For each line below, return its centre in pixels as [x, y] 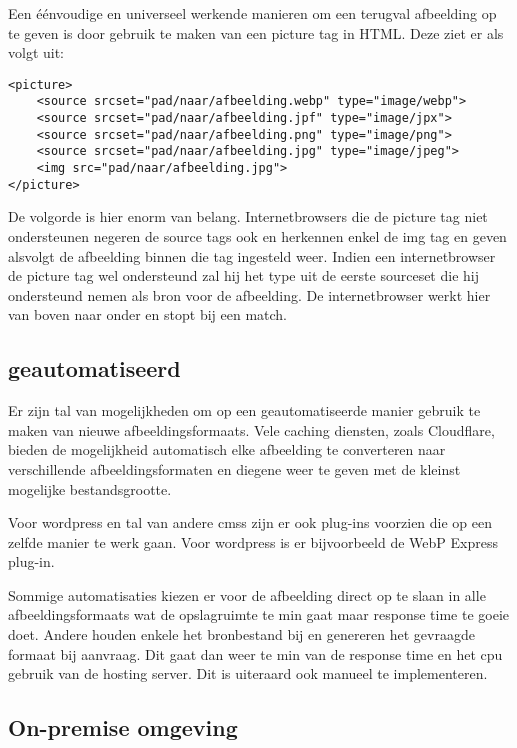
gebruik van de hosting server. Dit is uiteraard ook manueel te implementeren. [248, 673]
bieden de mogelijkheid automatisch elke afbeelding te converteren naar [227, 449]
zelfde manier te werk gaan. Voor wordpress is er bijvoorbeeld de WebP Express [253, 541]
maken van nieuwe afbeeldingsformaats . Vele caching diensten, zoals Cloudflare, [251, 429]
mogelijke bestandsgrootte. [90, 488]
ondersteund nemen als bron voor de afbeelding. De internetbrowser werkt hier [249, 294]
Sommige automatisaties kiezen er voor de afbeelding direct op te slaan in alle [247, 594]
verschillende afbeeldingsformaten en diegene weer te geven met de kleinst [234, 468]
